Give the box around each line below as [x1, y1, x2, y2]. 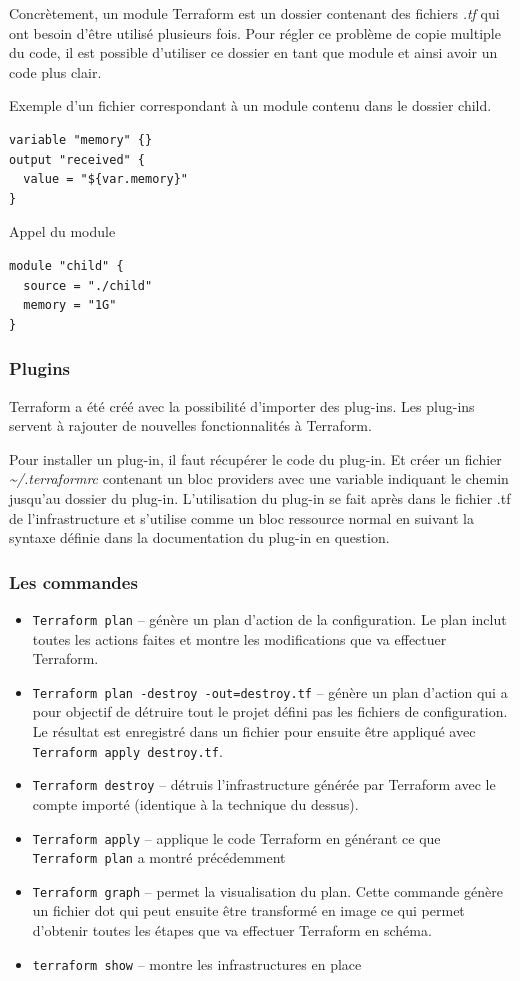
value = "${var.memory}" [23, 172, 188, 187]
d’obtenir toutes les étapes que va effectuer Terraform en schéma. [32, 920, 432, 941]
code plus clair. [9, 61, 102, 82]
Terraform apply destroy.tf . [32, 740, 223, 761]
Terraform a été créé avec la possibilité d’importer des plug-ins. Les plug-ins [9, 395, 475, 416]
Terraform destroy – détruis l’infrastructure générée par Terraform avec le [32, 774, 496, 795]
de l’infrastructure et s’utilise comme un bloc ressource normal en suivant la [9, 507, 475, 528]
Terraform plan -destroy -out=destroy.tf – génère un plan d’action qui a [32, 681, 508, 702]
